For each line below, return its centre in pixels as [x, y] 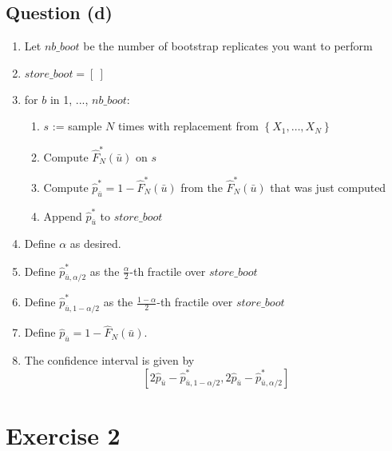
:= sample [77, 126]
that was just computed [328, 188]
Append [63, 216]
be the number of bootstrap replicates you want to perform [228, 46]
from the [202, 188]
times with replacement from [188, 126]
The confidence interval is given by [109, 359]
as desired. [95, 243]
